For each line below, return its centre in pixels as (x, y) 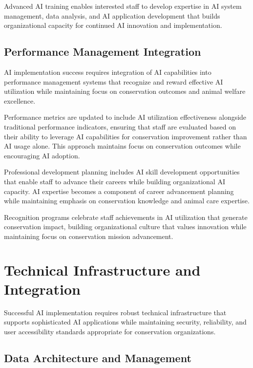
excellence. (20, 100)
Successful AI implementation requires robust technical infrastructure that (115, 312)
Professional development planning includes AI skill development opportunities (122, 172)
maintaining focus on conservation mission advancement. (89, 236)
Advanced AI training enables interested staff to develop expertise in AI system (123, 6)
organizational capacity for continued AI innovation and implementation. (113, 25)
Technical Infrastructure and (102, 270)
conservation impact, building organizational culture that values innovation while (125, 227)
